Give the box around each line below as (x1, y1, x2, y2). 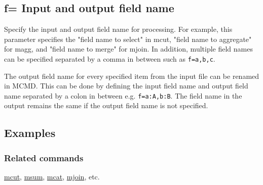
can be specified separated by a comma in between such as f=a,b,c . (4, 53, 215, 64)
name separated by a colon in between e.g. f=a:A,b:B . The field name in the (4, 90, 242, 101)
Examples (4, 125, 56, 141)
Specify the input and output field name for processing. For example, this (4, 24, 233, 34)
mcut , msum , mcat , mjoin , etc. (4, 171, 100, 182)
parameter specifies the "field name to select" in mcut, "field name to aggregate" (4, 33, 252, 44)
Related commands (4, 151, 84, 164)
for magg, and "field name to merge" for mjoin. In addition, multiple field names (4, 43, 253, 54)
